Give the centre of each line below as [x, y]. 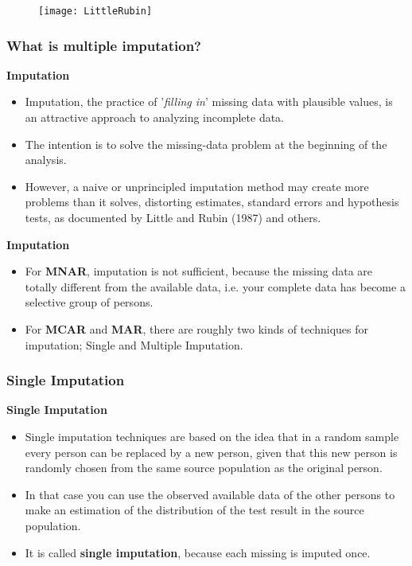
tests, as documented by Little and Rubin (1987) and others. [173, 218]
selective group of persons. [89, 302]
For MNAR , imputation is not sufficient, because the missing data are [199, 271]
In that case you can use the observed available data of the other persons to [210, 494]
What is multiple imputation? [104, 45]
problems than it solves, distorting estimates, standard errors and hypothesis [212, 202]
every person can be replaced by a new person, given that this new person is [211, 452]
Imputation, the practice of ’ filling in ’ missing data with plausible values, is [209, 101]
